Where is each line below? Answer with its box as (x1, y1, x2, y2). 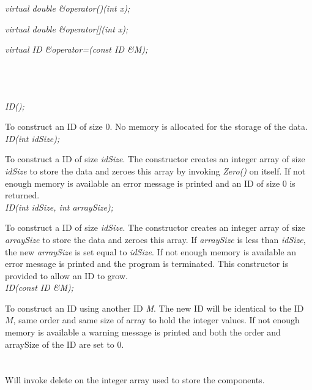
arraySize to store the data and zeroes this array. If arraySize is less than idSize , (5, 233, 306, 246)
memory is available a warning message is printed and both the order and (5, 326, 281, 339)
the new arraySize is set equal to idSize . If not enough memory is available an (5, 245, 297, 258)
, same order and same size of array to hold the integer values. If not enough (13, 313, 300, 326)
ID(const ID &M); (5, 281, 74, 294)
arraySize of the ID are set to (5, 337, 114, 350)
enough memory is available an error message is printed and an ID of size (5, 176, 280, 189)
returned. (5, 189, 40, 201)
